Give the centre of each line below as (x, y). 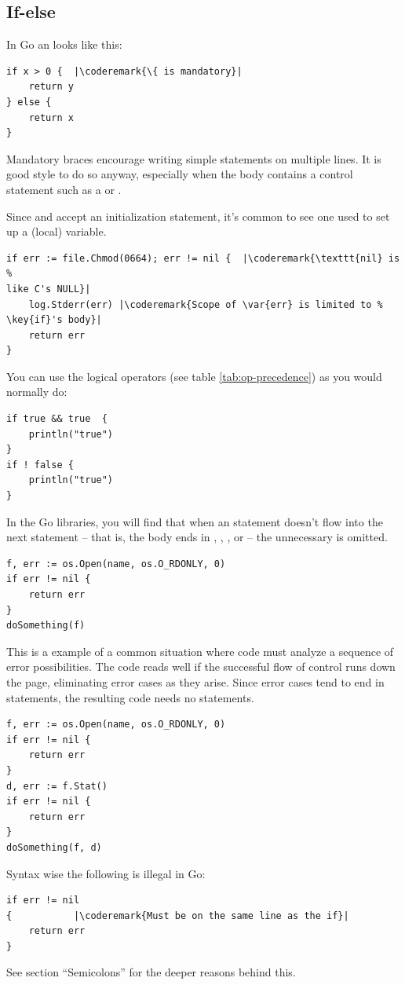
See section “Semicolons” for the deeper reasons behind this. (151, 972)
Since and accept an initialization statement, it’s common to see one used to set (198, 216)
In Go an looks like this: (64, 44)
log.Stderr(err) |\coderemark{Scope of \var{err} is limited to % (206, 304)
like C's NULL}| (49, 289)
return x (51, 117)
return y (51, 87)
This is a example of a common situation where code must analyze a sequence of (200, 651)
